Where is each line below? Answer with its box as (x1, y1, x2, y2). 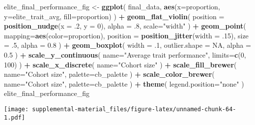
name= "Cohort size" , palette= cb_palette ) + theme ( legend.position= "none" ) (4, 78, 244, 89)
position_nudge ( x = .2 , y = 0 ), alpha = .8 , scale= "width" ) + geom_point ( (4, 21, 246, 31)
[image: (4, 105, 29, 113)
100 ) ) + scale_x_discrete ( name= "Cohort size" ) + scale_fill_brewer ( (4, 59, 237, 69)
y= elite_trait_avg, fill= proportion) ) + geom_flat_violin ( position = (4, 11, 225, 21)
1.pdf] (4, 114, 25, 121)
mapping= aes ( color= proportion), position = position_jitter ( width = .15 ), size (4, 30, 249, 40)
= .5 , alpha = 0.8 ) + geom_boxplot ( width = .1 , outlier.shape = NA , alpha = (4, 40, 251, 50)
